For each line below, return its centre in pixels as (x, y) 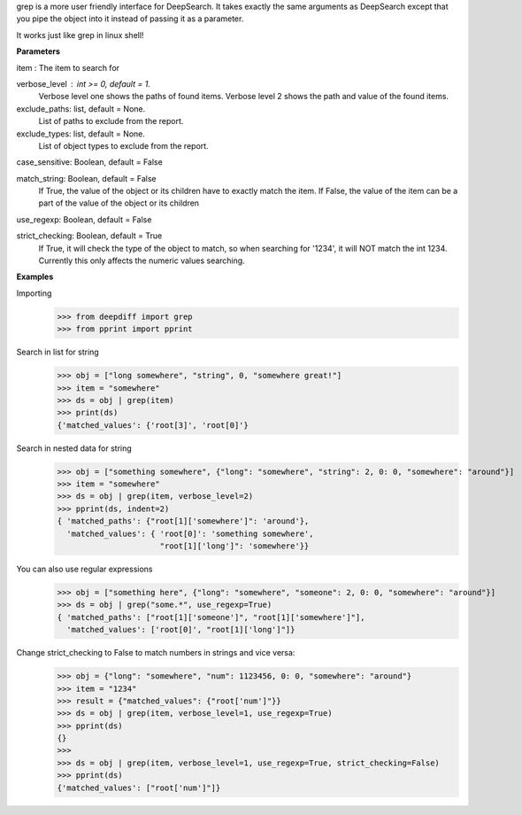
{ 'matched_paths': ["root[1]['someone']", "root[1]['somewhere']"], (211, 617)
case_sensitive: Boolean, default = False (89, 162)
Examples (35, 277)
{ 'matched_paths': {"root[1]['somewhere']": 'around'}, (183, 521)
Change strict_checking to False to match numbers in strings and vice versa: (156, 653)
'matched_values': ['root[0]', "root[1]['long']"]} (181, 630)
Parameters (38, 51)
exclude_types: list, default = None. (81, 134)
